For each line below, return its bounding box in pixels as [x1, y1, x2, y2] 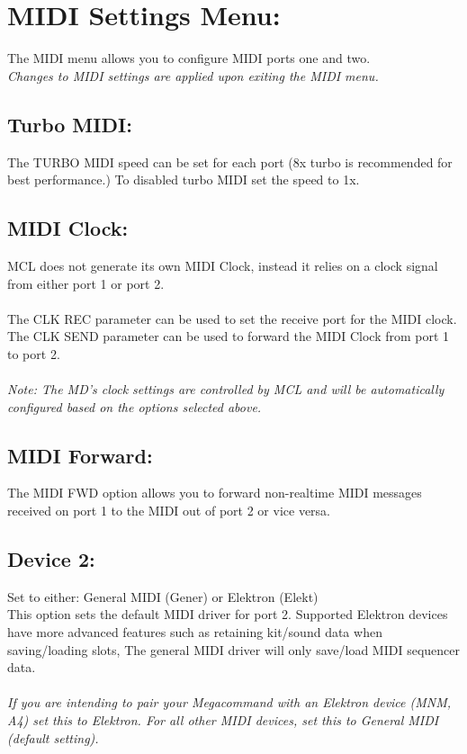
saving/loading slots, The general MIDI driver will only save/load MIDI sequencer [7, 640, 460, 659]
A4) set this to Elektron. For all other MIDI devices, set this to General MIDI [7, 711, 439, 729]
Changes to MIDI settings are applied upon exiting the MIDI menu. [7, 66, 379, 85]
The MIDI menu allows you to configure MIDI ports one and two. [7, 49, 371, 67]
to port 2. [7, 344, 60, 363]
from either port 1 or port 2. [7, 274, 165, 292]
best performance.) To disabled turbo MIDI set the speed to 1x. [7, 170, 360, 189]
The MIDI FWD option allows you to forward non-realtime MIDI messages [7, 483, 422, 502]
